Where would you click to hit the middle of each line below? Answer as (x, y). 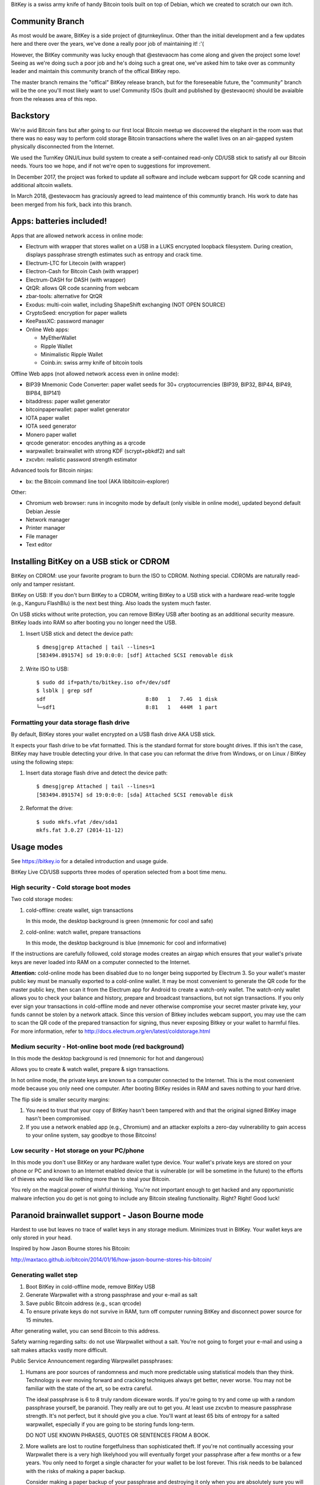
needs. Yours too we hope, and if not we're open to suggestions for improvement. (111, 166)
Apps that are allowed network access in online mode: (77, 235)
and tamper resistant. (49, 584)
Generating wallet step (44, 1275)
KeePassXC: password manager (65, 321)
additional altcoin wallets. (42, 185)
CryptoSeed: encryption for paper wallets (76, 313)
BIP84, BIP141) (44, 393)
